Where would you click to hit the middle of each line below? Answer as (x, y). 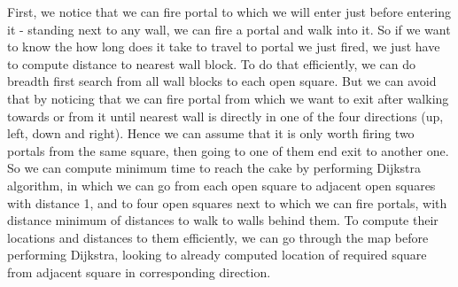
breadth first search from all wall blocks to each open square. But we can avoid (222, 81)
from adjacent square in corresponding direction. (139, 271)
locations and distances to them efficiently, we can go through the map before (218, 237)
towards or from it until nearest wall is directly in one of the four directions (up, (225, 116)
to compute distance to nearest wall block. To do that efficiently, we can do (211, 63)
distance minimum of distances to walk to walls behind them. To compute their (223, 220)
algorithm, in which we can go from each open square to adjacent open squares (221, 185)
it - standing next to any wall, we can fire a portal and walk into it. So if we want (229, 29)
